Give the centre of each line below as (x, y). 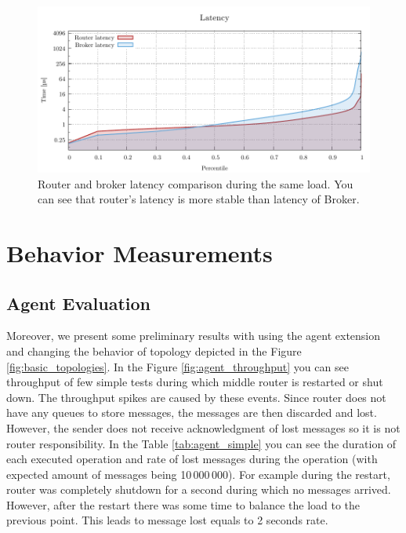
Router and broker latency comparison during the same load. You (196, 183)
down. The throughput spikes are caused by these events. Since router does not (196, 397)
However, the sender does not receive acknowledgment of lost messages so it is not (203, 427)
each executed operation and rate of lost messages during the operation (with (192, 459)
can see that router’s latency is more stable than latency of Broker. (199, 199)
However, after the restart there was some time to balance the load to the (183, 504)
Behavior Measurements (140, 252)
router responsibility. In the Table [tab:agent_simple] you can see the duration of (201, 443)
